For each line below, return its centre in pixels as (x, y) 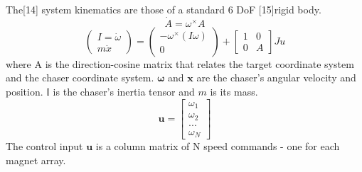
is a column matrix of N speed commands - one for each (218, 146)
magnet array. (36, 160)
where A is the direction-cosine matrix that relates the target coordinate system (180, 63)
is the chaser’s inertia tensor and (124, 91)
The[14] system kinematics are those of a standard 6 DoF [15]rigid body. (164, 9)
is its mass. (234, 91)
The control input (44, 146)
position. (25, 91)
